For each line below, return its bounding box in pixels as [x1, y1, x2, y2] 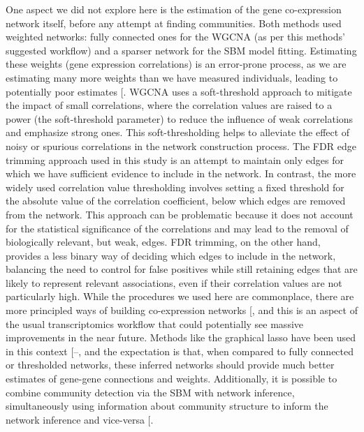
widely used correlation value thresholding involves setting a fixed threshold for [6, 179, 344, 194]
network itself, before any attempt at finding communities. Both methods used [6, 15, 342, 30]
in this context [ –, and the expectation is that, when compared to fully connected [6, 343, 354, 358]
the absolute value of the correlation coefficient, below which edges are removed [6, 193, 346, 208]
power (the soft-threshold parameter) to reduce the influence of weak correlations [6, 111, 354, 126]
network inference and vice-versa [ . [6, 412, 154, 426]
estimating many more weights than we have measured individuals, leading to [6, 70, 338, 84]
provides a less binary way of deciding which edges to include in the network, [6, 248, 336, 262]
